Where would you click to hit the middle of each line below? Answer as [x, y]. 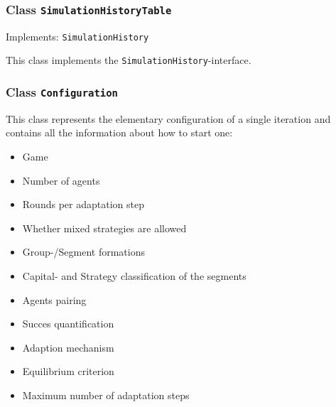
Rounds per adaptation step [83, 204]
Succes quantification [68, 324]
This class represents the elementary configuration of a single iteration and [168, 118]
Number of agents [61, 180]
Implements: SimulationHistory [77, 36]
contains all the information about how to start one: [119, 132]
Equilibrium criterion [68, 371]
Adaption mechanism [68, 347]
